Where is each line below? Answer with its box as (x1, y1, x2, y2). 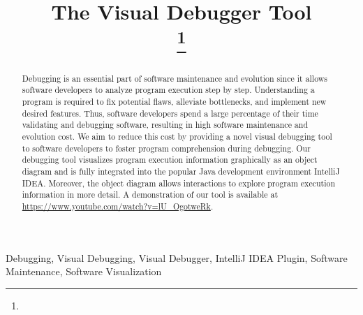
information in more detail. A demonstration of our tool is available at (22, 189, 279, 200)
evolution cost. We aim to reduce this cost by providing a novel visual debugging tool (22, 130, 332, 142)
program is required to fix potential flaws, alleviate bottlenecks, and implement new (22, 96, 327, 107)
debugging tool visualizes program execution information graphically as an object (22, 154, 318, 166)
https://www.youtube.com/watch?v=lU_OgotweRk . (22, 200, 214, 212)
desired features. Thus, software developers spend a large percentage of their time (22, 107, 318, 119)
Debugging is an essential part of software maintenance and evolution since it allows (22, 72, 328, 84)
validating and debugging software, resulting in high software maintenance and (22, 119, 309, 131)
